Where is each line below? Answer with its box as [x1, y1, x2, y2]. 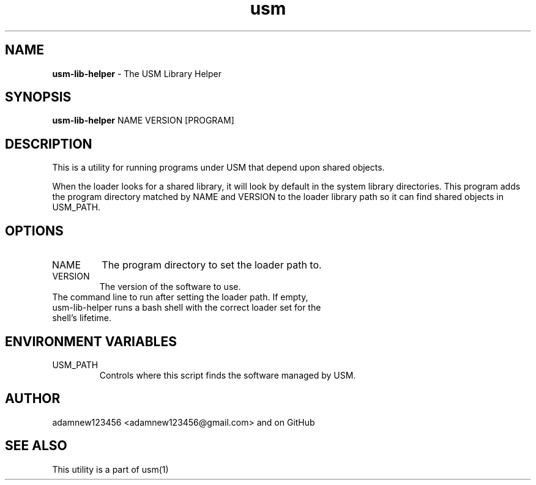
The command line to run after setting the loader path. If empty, [52, 292, 308, 303]
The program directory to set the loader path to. [102, 259, 322, 272]
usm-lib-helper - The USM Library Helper [52, 68, 221, 79]
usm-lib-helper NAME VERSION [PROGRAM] [52, 115, 234, 126]
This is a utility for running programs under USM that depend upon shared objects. [52, 162, 385, 173]
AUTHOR [5, 391, 61, 407]
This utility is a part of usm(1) [52, 464, 169, 475]
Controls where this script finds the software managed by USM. [99, 369, 356, 380]
